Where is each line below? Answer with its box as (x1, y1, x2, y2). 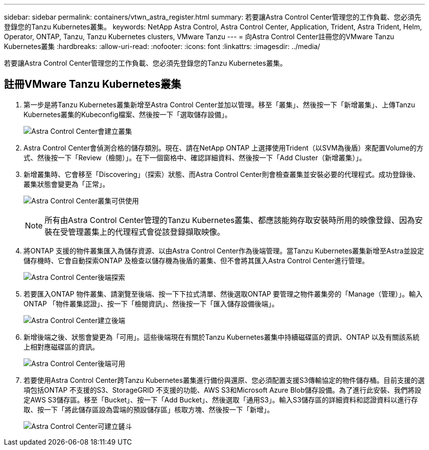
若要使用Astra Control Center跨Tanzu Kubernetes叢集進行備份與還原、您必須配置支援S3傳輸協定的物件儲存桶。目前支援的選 (24, 375, 425, 384)
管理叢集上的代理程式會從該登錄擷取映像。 (68, 226, 225, 237)
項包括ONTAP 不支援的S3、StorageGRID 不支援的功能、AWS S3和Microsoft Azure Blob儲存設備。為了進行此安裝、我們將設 (24, 385, 422, 394)
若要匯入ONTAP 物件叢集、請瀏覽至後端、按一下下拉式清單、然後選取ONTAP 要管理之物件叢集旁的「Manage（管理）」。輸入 (24, 289, 423, 298)
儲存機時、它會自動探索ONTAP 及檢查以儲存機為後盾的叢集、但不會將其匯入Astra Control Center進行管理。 (24, 256, 369, 265)
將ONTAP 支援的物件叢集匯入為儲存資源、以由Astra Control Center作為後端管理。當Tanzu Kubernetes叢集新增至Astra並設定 (24, 246, 424, 255)
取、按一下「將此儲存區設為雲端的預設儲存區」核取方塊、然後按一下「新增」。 (24, 405, 274, 414)
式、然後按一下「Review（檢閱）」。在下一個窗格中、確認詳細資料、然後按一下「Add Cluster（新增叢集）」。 (24, 153, 366, 162)
